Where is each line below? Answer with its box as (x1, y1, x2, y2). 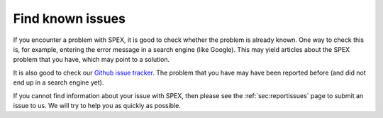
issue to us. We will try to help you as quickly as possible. (13, 101, 181, 109)
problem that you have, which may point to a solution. (13, 55, 170, 64)
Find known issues (13, 11, 126, 26)
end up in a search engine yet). (13, 78, 104, 87)
